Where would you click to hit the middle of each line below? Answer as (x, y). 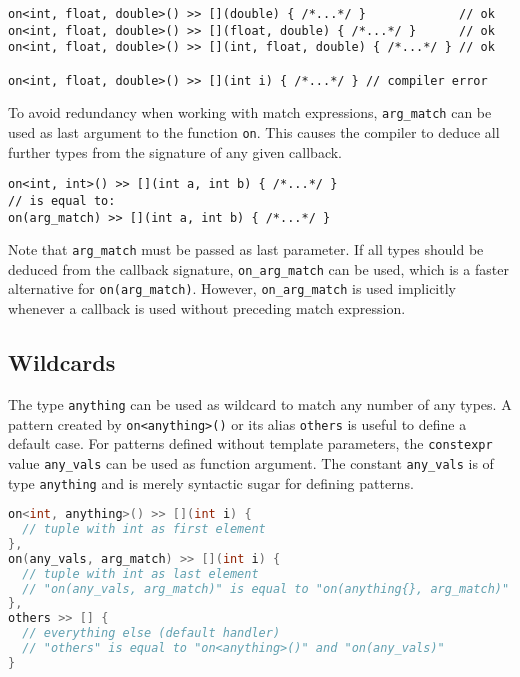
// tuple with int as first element (144, 529)
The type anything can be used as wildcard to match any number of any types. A (260, 403)
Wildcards (62, 362)
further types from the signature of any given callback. (175, 151)
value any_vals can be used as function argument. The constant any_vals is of (251, 462)
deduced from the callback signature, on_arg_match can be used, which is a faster (258, 268)
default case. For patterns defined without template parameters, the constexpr (250, 443)
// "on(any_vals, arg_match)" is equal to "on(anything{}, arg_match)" (266, 588)
